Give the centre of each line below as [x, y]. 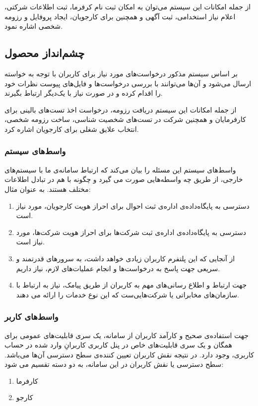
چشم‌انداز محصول [45, 53]
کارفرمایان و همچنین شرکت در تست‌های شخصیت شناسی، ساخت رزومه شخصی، [125, 119]
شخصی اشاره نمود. [34, 26]
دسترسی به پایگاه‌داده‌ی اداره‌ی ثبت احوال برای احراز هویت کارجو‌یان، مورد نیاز [133, 205]
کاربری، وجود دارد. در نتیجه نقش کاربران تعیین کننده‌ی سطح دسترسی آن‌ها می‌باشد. [129, 354]
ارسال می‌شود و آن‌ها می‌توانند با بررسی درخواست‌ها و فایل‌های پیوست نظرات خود [128, 83]
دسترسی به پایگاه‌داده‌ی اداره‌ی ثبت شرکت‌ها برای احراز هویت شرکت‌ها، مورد [131, 232]
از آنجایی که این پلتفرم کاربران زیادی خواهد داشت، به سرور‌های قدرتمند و [126, 258]
